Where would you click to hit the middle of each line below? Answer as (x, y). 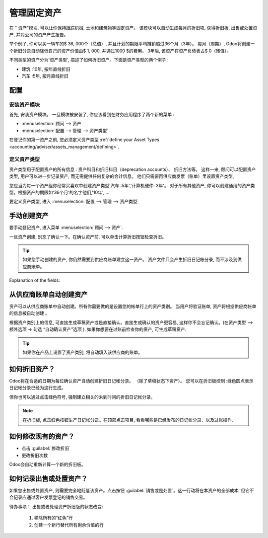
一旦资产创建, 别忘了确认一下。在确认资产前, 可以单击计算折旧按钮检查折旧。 (88, 236)
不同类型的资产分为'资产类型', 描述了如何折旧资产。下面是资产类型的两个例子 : (89, 60)
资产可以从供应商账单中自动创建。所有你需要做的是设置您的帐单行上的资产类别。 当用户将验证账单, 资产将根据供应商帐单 (133, 307)
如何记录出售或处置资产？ (48, 479)
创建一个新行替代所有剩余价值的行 (69, 525)
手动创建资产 (29, 216)
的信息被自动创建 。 (29, 313)
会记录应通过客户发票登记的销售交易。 (48, 497)
